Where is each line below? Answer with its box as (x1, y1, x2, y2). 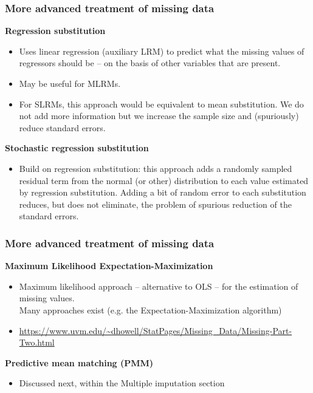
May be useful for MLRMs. (19, 77, 121, 89)
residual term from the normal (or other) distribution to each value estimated (19, 174, 309, 186)
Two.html (19, 336, 55, 349)
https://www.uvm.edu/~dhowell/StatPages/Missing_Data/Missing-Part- (19, 324, 292, 337)
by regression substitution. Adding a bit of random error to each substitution (19, 186, 306, 199)
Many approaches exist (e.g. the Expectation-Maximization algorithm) (19, 303, 282, 316)
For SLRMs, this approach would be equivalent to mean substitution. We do (19, 97, 304, 110)
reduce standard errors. (19, 121, 106, 134)
